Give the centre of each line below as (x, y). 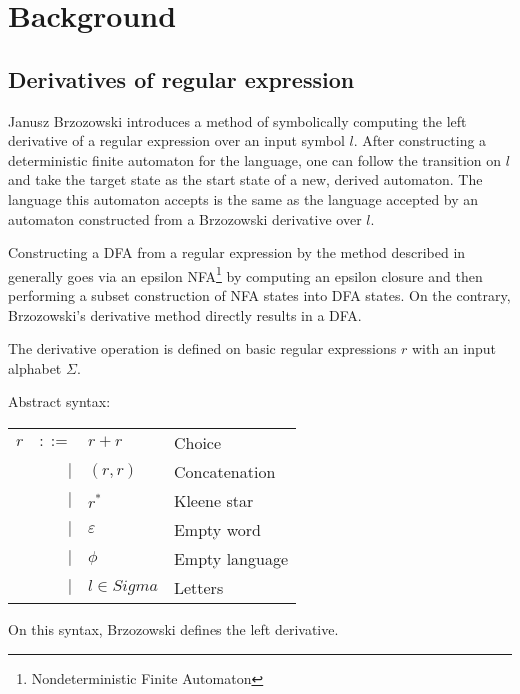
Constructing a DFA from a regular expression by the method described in (237, 252)
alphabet (35, 367)
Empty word (217, 529)
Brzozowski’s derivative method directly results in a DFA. (185, 314)
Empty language (230, 558)
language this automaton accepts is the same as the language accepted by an (243, 198)
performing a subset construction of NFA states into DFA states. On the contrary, (259, 294)
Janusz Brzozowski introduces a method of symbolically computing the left (237, 120)
